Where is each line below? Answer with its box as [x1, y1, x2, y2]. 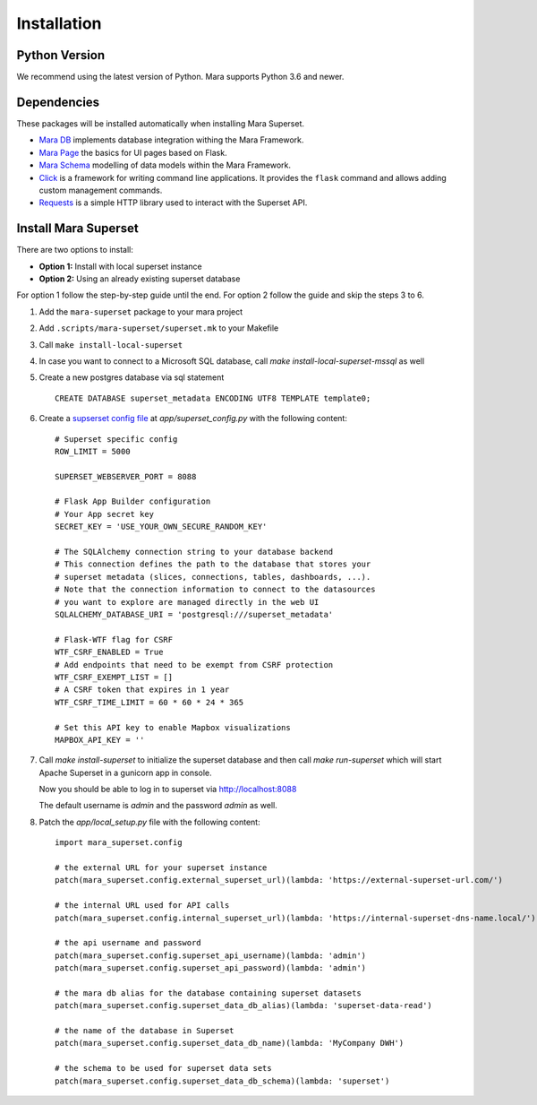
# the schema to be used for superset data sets [55, 1063, 272, 1074]
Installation [16, 13, 102, 33]
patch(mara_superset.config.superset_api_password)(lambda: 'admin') [55, 963, 367, 973]
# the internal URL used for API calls [55, 901, 230, 911]
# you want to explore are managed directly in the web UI [55, 597, 320, 607]
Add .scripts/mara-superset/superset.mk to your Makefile [38, 323, 279, 333]
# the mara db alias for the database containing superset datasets [55, 988, 362, 998]
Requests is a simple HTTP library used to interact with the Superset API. [38, 197, 308, 208]
